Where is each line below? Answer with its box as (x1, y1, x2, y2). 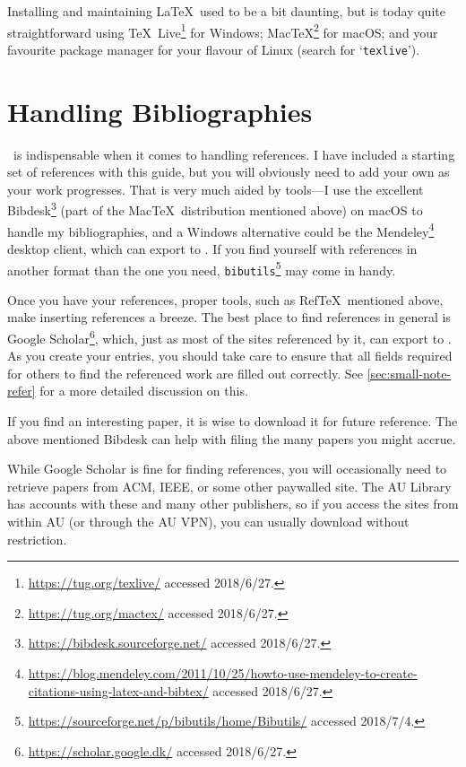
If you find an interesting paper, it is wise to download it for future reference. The (7, 412, 458, 431)
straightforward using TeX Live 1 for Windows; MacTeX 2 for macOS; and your (7, 20, 438, 41)
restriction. (7, 529, 67, 548)
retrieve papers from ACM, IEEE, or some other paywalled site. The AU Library (7, 476, 452, 495)
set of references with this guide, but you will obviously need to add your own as (7, 162, 450, 181)
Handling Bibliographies (7, 92, 313, 129)
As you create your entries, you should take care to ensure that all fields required (7, 346, 453, 365)
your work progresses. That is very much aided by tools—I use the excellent (7, 179, 424, 198)
